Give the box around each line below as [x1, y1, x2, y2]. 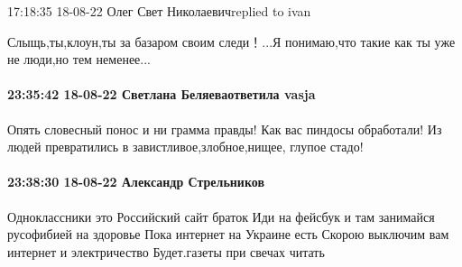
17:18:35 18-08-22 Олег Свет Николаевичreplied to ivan [7, 2, 311, 20]
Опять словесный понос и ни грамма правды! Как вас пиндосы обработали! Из [7, 119, 442, 138]
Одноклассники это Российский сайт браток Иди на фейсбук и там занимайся [7, 207, 435, 226]
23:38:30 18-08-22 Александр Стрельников [7, 172, 265, 191]
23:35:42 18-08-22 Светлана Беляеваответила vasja [7, 85, 316, 104]
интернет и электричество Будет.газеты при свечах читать [7, 242, 325, 261]
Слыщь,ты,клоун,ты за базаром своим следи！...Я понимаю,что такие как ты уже [7, 32, 456, 51]
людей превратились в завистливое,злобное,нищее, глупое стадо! [7, 137, 364, 156]
